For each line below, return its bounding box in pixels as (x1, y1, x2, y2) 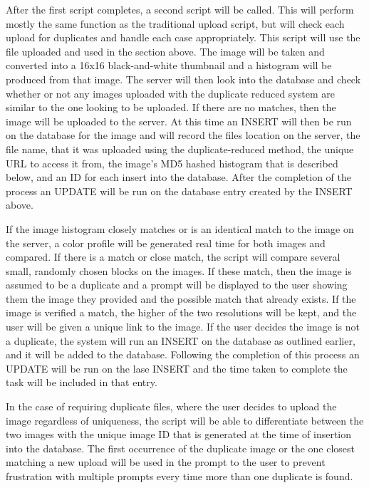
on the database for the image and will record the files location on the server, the (6, 128, 360, 142)
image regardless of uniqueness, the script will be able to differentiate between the (6, 412, 364, 427)
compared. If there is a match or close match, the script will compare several (6, 249, 341, 264)
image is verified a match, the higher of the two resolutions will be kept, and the (6, 305, 357, 320)
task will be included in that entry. (6, 375, 157, 390)
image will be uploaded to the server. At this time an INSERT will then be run (6, 113, 352, 128)
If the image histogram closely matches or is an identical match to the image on (6, 221, 354, 236)
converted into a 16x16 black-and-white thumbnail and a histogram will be (6, 58, 332, 73)
